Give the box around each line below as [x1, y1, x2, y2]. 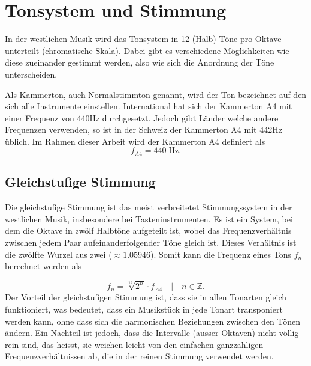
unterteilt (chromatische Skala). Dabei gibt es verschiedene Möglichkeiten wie [5, 44, 289, 56]
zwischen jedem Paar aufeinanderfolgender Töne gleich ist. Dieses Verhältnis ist [5, 236, 297, 248]
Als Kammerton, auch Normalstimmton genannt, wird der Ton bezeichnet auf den [5, 88, 307, 100]
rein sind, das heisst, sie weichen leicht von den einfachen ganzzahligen [5, 338, 264, 350]
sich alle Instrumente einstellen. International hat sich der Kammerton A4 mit [5, 100, 292, 112]
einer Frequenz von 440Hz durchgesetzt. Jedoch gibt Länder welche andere [5, 111, 279, 124]
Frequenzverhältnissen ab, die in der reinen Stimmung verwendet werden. [5, 350, 274, 362]
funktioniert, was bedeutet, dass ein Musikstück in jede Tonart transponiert [5, 302, 283, 315]
